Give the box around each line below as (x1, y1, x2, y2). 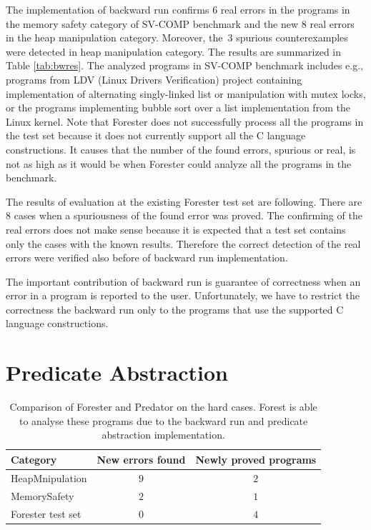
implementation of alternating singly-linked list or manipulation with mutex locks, (6, 86, 366, 101)
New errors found (97, 451, 186, 466)
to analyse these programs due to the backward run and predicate (19, 413, 308, 428)
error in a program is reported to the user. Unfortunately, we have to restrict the (6, 288, 360, 303)
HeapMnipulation (11, 470, 87, 485)
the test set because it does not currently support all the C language (6, 128, 306, 143)
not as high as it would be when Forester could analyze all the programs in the (6, 156, 352, 171)
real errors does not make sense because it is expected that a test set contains (6, 221, 346, 236)
